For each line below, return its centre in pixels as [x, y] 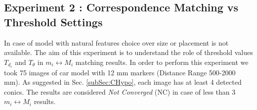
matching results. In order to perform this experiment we [162, 62]
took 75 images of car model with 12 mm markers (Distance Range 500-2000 [120, 72]
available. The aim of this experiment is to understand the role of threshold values [128, 52]
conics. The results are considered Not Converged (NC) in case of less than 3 [120, 91]
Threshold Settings [53, 22]
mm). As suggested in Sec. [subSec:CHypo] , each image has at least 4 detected [123, 82]
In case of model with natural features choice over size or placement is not [116, 42]
